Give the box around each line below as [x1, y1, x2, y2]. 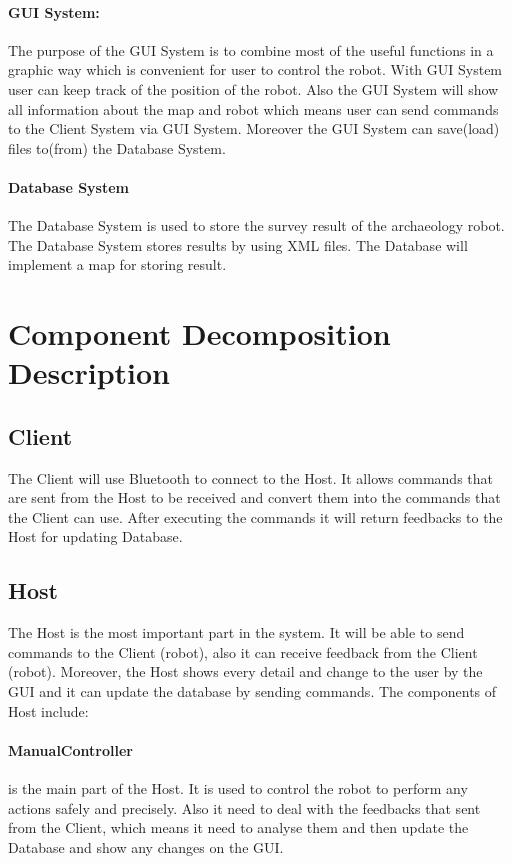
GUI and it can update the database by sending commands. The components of [8, 681, 497, 702]
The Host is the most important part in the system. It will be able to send [8, 622, 465, 643]
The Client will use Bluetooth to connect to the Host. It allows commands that [8, 467, 494, 488]
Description [8, 352, 171, 393]
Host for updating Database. [8, 526, 183, 547]
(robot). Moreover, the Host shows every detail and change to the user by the [8, 661, 483, 682]
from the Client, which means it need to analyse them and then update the [8, 817, 469, 838]
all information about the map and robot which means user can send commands [8, 98, 499, 119]
